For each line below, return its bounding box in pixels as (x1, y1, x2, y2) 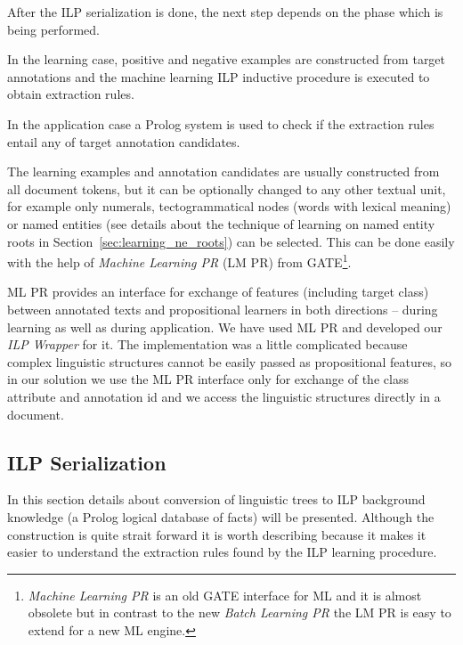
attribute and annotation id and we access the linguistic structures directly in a (7, 387, 441, 405)
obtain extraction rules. (7, 85, 134, 103)
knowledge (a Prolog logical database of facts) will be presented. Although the (7, 507, 435, 526)
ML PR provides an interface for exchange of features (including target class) (7, 282, 429, 301)
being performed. (7, 20, 100, 38)
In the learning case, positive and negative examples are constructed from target (7, 50, 446, 69)
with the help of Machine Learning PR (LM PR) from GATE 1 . (7, 250, 352, 271)
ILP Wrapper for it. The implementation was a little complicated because (7, 335, 408, 354)
